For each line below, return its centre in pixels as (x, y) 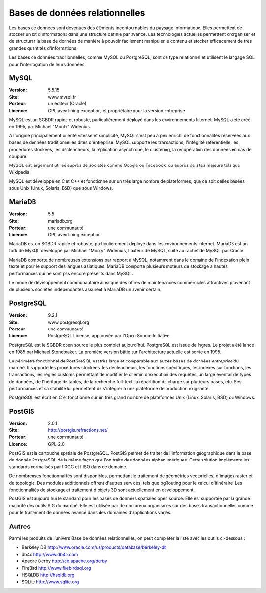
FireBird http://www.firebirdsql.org (56, 568)
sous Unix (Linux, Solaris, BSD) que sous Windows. (61, 188)
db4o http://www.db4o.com (50, 554)
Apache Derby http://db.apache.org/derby (65, 561)
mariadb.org (60, 221)
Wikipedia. (20, 172)
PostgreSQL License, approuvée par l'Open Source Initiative (109, 336)
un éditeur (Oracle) (67, 104)
